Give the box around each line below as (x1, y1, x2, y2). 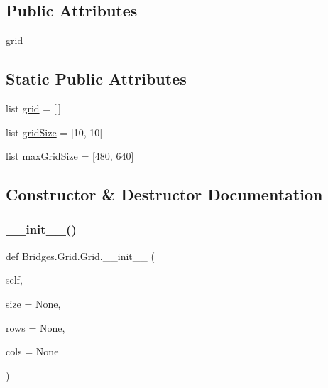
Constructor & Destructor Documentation (6, 183, 323, 205)
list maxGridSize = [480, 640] (6, 149, 134, 163)
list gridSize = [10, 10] (6, 124, 103, 139)
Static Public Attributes (6, 68, 187, 90)
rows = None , (6, 320, 65, 335)
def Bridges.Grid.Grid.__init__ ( (6, 248, 155, 263)
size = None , (6, 296, 61, 311)
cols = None (6, 344, 59, 359)
